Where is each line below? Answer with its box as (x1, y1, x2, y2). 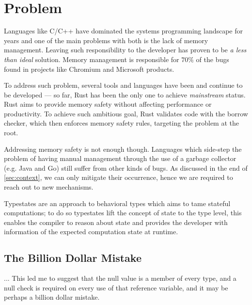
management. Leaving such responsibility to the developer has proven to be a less (4, 45, 247, 55)
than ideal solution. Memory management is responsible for (4, 54, 179, 64)
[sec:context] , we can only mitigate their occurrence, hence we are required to (4, 172, 233, 182)
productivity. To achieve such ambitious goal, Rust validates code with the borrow (4, 108, 248, 118)
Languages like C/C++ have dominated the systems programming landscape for (4, 26, 243, 36)
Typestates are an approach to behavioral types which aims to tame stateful (4, 198, 231, 208)
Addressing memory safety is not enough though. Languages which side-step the (4, 144, 242, 154)
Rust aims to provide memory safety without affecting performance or (4, 99, 212, 109)
